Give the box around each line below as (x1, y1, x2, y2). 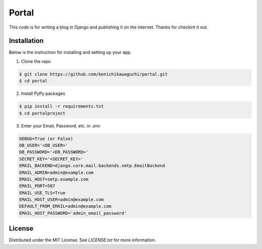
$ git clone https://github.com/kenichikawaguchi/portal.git (19, 71, 168, 77)
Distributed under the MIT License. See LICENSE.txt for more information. (9, 237, 156, 243)
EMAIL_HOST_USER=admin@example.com (19, 197, 104, 202)
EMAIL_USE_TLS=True (19, 190, 65, 196)
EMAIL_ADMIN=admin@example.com (19, 170, 94, 175)
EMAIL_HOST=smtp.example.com (19, 176, 89, 182)
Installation (9, 37, 44, 45)
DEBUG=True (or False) (19, 136, 73, 141)
